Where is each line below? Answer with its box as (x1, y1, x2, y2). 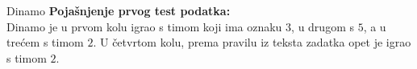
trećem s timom (6, 34, 84, 51)
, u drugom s (291, 18, 354, 34)
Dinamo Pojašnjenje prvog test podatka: (6, 2, 231, 18)
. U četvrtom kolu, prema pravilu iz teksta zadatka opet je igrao (93, 34, 411, 51)
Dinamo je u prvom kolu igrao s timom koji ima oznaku (6, 18, 282, 34)
